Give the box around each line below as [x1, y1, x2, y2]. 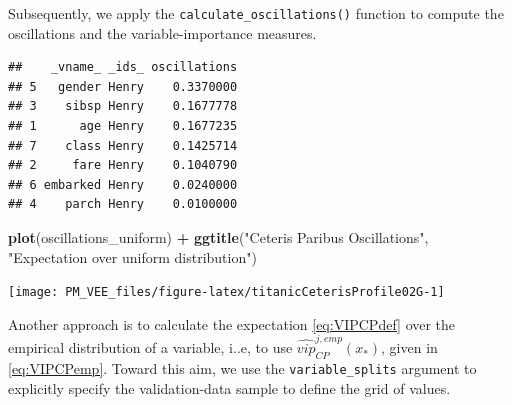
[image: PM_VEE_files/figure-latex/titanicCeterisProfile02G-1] [8, 285, 445, 300]
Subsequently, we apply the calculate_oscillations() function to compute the [8, 3, 504, 23]
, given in [381, 337, 438, 358]
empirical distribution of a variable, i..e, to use [8, 337, 293, 358]
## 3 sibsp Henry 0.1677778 [8, 99, 238, 114]
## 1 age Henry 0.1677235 [8, 119, 238, 134]
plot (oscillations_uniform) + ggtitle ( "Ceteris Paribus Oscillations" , [8, 227, 429, 247]
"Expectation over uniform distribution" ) [8, 246, 257, 267]
